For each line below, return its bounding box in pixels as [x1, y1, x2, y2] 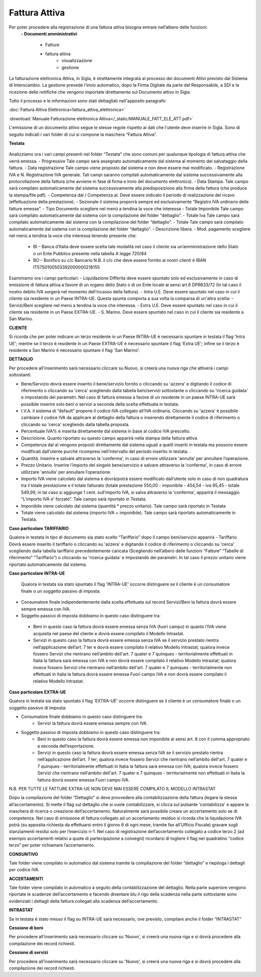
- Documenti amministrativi [21, 31, 77, 36]
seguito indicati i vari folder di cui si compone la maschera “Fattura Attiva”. [9, 131, 157, 137]
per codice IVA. [9, 867, 40, 873]
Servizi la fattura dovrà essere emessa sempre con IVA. [37, 721, 148, 726]
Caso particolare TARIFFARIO [9, 525, 69, 531]
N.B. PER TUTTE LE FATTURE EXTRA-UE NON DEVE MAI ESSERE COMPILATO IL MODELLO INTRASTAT [9, 786, 216, 791]
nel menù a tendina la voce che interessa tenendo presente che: [9, 233, 137, 239]
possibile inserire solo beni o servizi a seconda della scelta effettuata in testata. [21, 401, 179, 407]
